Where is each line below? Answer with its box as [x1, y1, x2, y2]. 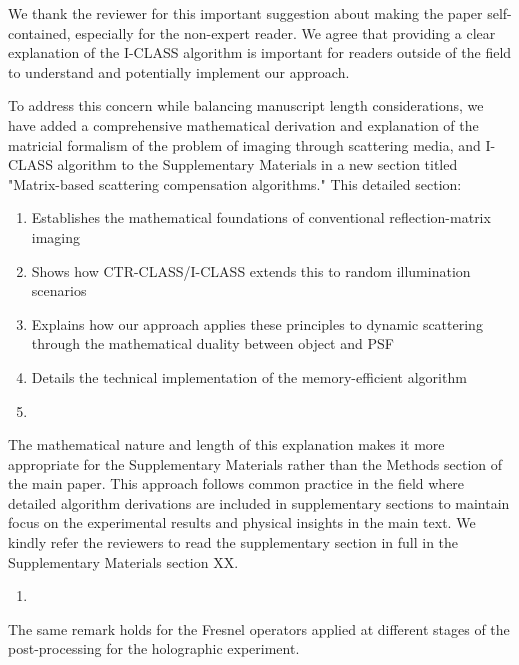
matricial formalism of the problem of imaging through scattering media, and [8, 134, 481, 155]
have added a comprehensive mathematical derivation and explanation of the [8, 114, 479, 135]
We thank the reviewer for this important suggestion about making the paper [8, 3, 483, 23]
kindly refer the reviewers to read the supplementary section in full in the [8, 532, 459, 553]
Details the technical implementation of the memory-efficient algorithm [31, 366, 467, 387]
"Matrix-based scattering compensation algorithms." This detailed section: [8, 173, 462, 194]
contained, [8, 22, 71, 43]
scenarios [31, 280, 87, 301]
